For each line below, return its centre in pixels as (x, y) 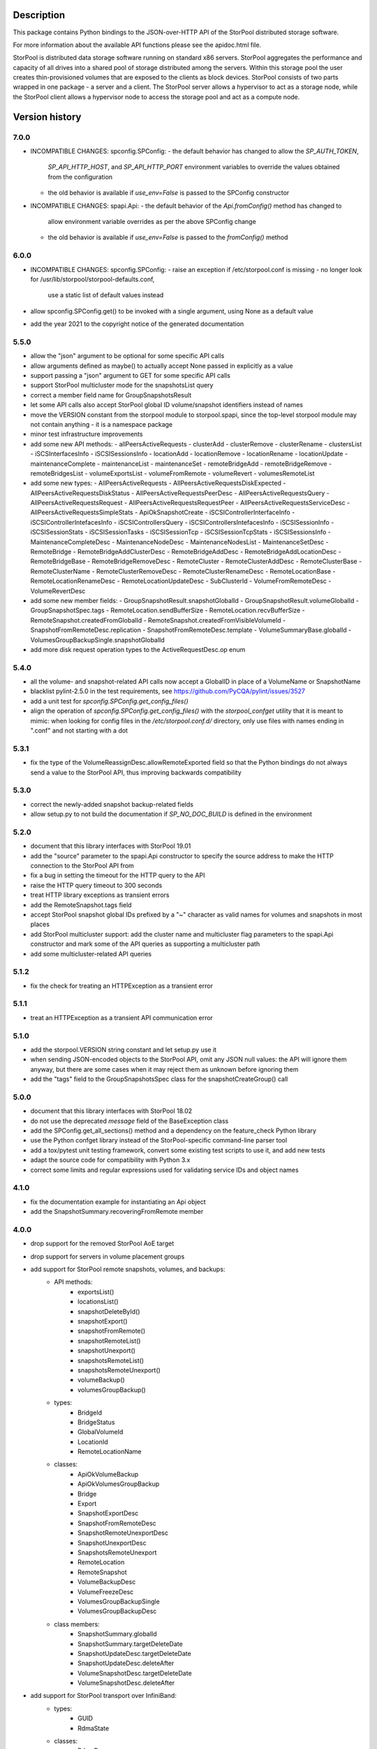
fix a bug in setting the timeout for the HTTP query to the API (118, 875)
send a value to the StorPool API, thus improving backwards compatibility (136, 772)
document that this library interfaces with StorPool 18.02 (111, 1111)
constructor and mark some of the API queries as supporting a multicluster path (145, 944)
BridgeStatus (96, 1422)
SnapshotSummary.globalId (117, 1634)
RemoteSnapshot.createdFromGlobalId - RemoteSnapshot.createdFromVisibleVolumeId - (158, 620)
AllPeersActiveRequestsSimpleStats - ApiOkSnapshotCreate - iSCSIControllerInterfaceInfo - (163, 512)
